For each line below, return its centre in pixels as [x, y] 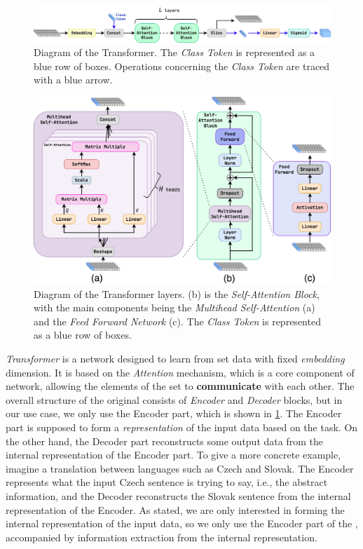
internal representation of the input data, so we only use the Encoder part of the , [182, 523]
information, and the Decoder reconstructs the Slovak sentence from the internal [178, 495]
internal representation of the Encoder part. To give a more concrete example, [173, 455]
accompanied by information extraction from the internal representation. [162, 537]
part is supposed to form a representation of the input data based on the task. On [182, 427]
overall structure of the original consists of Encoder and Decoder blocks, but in [174, 399]
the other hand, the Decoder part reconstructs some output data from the [164, 441]
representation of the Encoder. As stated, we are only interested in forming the [175, 509]
